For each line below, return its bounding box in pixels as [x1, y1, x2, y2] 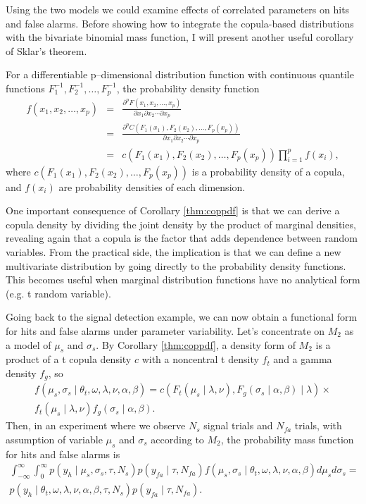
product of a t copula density [6, 352, 132, 367]
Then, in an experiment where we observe [6, 418, 186, 433]
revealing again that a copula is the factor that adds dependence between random [6, 231, 358, 245]
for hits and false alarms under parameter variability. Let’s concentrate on [6, 323, 325, 338]
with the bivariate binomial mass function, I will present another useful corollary [6, 30, 354, 44]
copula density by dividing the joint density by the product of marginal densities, [6, 216, 356, 231]
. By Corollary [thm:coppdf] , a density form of [96, 337, 296, 352]
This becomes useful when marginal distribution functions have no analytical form [6, 272, 360, 287]
